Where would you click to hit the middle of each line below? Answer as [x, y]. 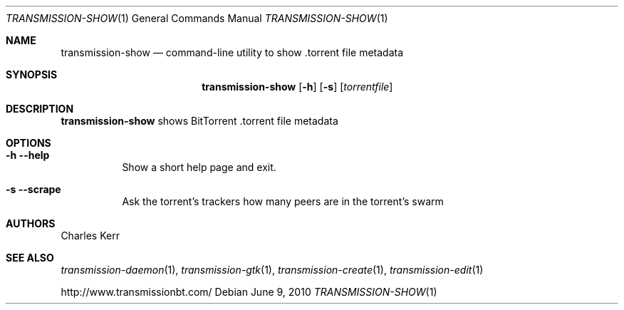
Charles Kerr [90, 236]
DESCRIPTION [40, 109]
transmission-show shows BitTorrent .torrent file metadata [199, 121]
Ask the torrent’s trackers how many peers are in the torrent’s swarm [283, 201]
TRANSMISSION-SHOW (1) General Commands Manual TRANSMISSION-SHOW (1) [197, 18]
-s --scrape [33, 189]
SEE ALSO [30, 258]
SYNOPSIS [32, 74]
